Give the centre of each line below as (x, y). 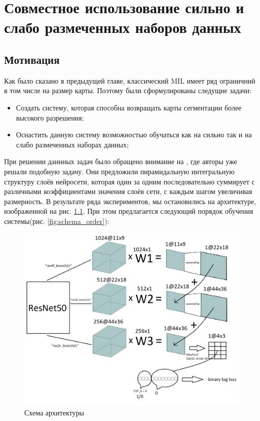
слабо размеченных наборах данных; (72, 144)
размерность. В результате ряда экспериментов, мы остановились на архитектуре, (130, 201)
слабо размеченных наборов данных (123, 27)
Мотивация (32, 59)
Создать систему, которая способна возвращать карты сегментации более (129, 107)
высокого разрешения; (50, 117)
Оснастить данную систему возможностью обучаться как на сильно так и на (134, 135)
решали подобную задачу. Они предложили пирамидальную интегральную (119, 171)
